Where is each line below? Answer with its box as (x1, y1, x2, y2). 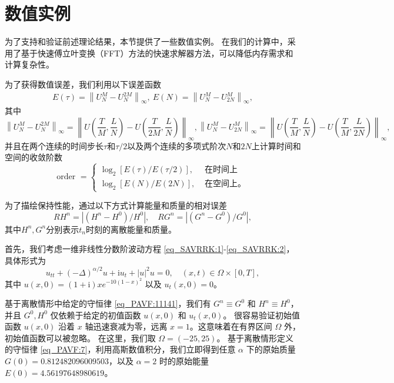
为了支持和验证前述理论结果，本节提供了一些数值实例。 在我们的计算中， (5, 35, 288, 48)
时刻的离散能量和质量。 (85, 223, 176, 235)
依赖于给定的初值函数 (58, 308, 141, 321)
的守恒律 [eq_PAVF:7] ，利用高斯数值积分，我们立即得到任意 (5, 343, 236, 355)
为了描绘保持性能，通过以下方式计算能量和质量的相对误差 (5, 199, 227, 211)
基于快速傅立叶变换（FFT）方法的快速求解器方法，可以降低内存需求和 (21, 46, 293, 59)
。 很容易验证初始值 (223, 308, 300, 321)
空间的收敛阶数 (5, 151, 62, 163)
